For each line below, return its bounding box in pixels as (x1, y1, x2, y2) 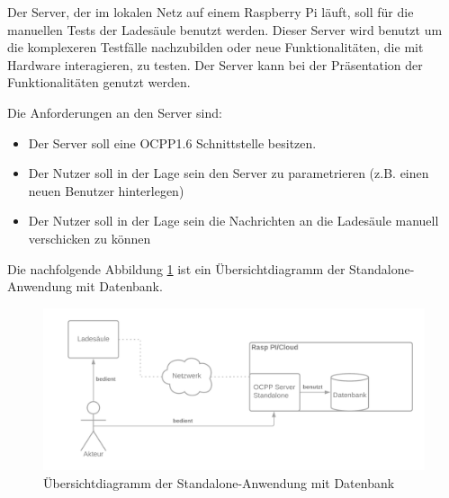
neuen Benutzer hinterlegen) (28, 181, 184, 200)
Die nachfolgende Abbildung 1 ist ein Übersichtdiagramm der (7, 259, 346, 278)
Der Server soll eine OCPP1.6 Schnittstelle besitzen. (28, 133, 317, 152)
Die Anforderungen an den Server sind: (7, 102, 222, 121)
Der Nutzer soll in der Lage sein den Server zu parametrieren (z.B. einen (28, 164, 429, 182)
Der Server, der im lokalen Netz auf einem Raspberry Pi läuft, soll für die (7, 3, 414, 21)
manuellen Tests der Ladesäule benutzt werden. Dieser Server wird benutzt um (7, 20, 443, 39)
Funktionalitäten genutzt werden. (7, 73, 191, 92)
